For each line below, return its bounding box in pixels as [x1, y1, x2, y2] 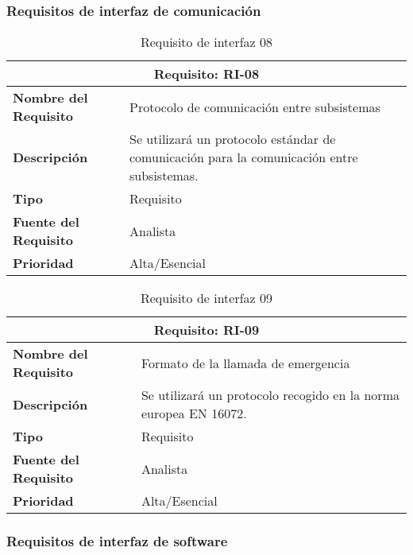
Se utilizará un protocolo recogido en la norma [141, 386, 399, 405]
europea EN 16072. [141, 404, 247, 423]
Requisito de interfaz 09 [140, 289, 273, 308]
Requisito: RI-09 [153, 320, 260, 340]
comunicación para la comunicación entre [129, 148, 358, 167]
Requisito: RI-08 [153, 64, 260, 83]
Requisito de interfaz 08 [140, 33, 273, 52]
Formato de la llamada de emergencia [141, 353, 350, 372]
